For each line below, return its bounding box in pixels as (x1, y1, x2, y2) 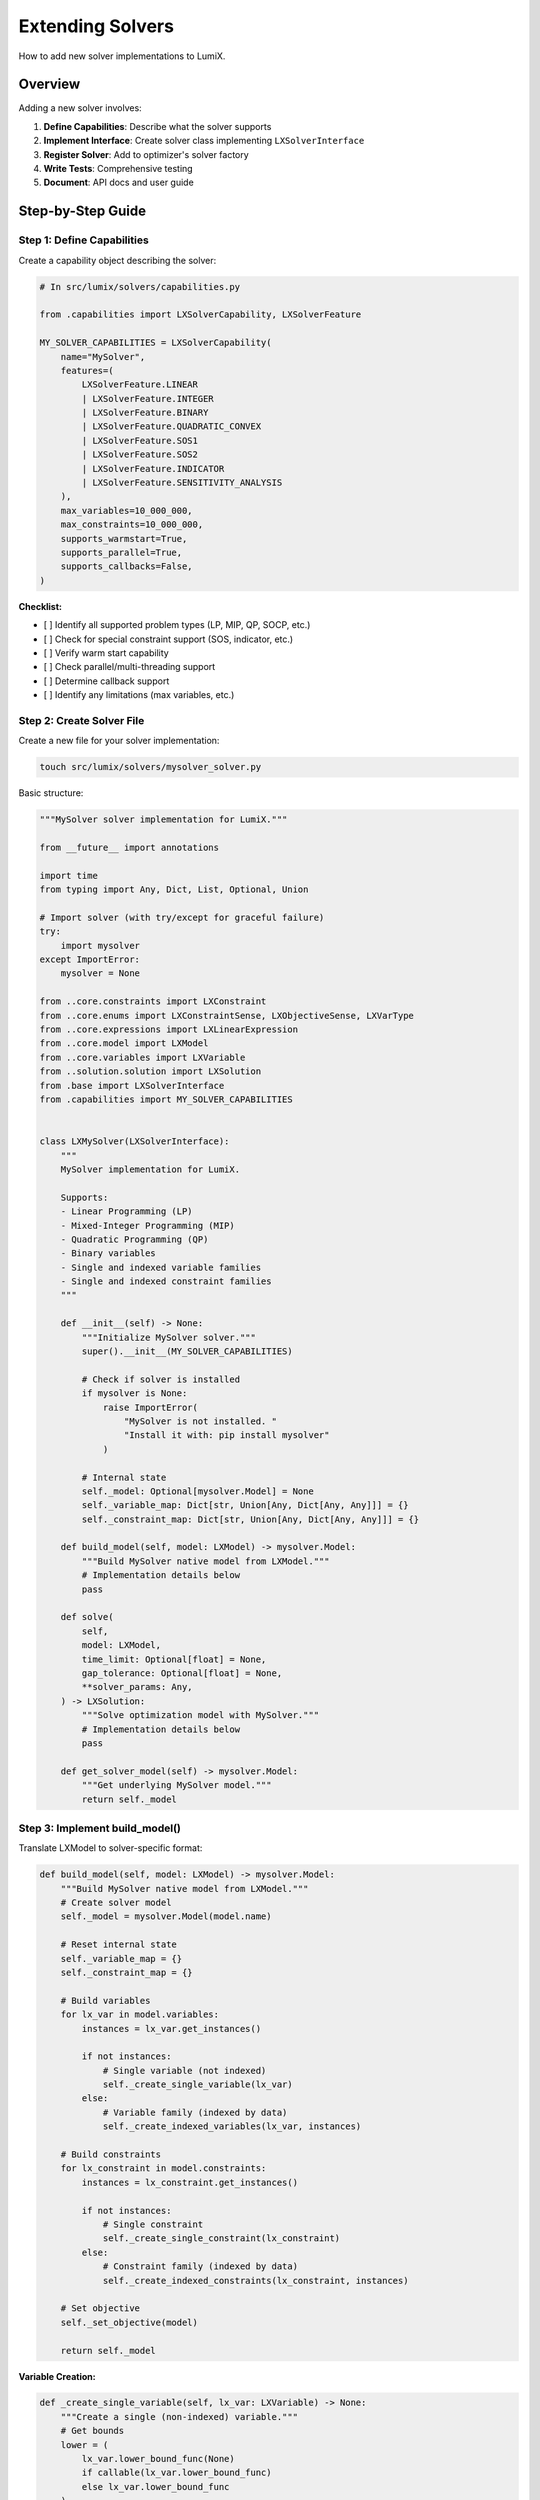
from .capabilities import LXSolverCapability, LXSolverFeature (39, 309, 362, 320)
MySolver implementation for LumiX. (60, 1163, 240, 1175)
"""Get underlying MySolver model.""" (81, 1780, 272, 1791)
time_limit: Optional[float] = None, (81, 1653, 267, 1665)
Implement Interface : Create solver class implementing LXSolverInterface (43, 135, 365, 147)
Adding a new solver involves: (18, 102, 142, 114)
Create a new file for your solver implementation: (18, 735, 220, 747)
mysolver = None (60, 968, 140, 979)
